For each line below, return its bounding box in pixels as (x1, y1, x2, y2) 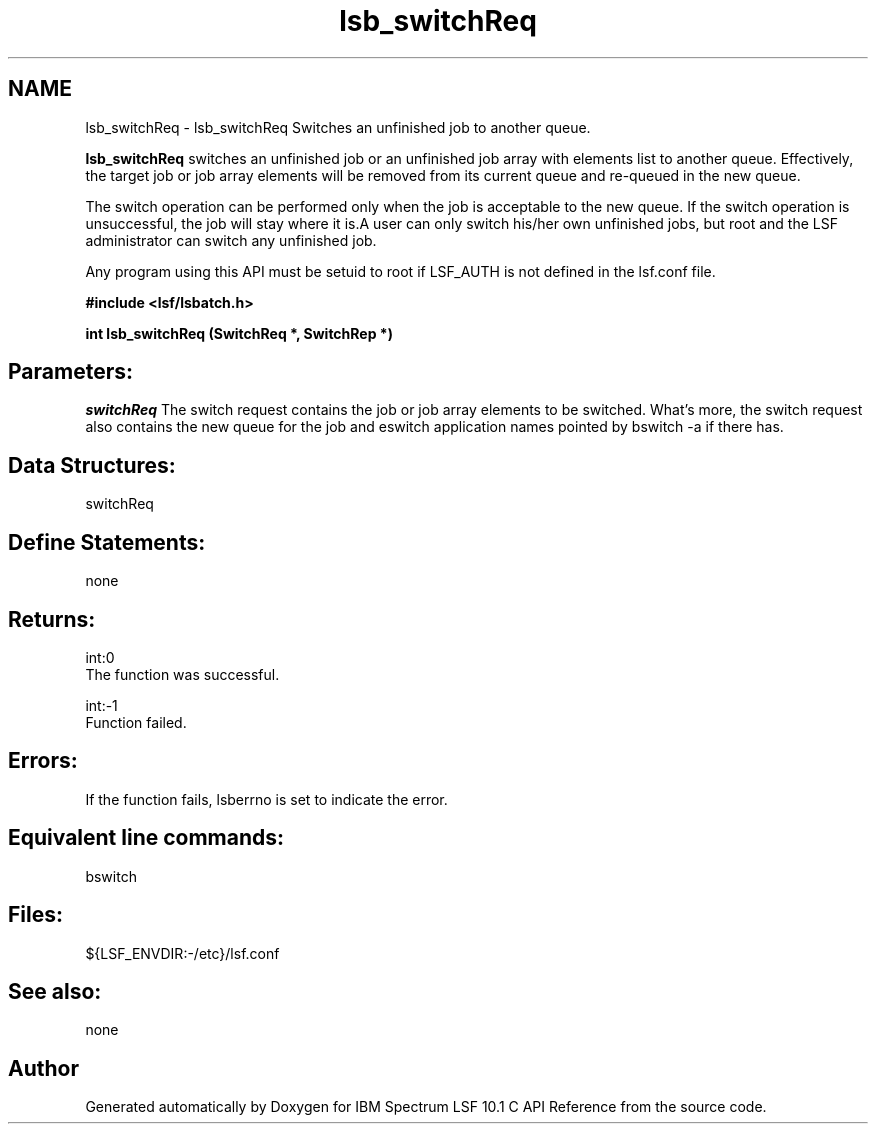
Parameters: (8, 359, 133, 385)
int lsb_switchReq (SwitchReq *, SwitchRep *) (85, 324, 393, 342)
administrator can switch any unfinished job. (85, 231, 377, 249)
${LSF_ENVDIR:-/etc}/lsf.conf (85, 944, 280, 962)
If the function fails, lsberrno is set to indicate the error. (85, 790, 448, 808)
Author (8, 1055, 79, 1081)
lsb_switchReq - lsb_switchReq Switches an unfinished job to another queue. (85, 118, 591, 136)
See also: (8, 978, 102, 1004)
